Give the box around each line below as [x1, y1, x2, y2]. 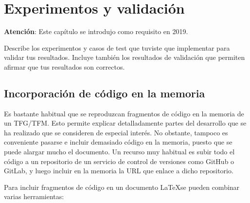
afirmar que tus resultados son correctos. [4, 61, 125, 72]
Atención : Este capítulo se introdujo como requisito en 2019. [4, 26, 188, 37]
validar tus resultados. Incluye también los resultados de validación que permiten [4, 52, 245, 62]
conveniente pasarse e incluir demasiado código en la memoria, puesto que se [4, 137, 232, 147]
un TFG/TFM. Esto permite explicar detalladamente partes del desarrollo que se [4, 118, 247, 128]
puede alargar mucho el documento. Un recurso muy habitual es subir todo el [4, 147, 235, 157]
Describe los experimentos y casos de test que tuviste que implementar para [4, 42, 230, 53]
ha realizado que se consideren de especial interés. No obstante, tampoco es [4, 127, 228, 137]
